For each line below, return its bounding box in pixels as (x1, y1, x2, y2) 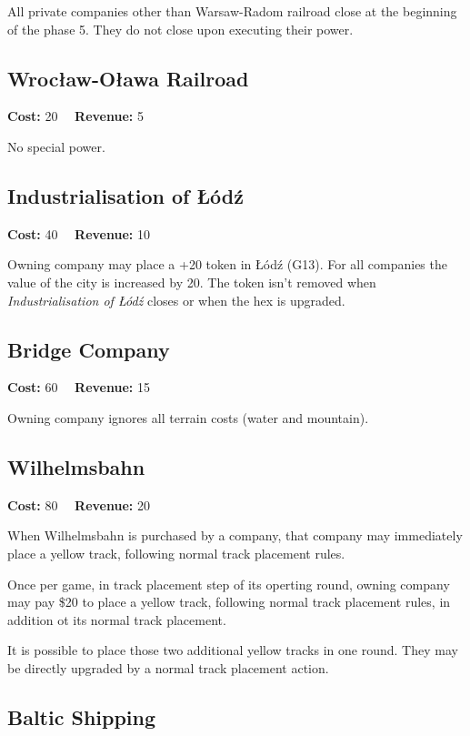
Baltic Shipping (7, 702, 156, 731)
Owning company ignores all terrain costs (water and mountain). (7, 408, 369, 427)
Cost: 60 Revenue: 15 (7, 378, 150, 397)
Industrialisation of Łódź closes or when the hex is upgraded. (7, 290, 345, 309)
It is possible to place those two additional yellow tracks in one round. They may (7, 640, 458, 660)
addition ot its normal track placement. (7, 610, 226, 629)
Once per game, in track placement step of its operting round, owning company (7, 574, 450, 593)
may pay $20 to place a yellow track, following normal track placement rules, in (7, 592, 451, 611)
